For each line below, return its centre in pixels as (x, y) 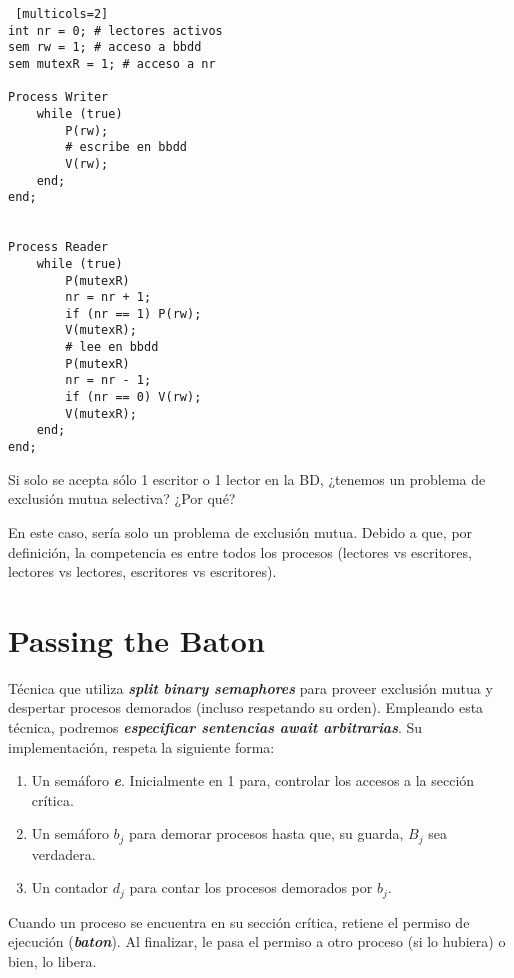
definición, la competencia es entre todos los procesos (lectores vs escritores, (240, 551)
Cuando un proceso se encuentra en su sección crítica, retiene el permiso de (239, 921)
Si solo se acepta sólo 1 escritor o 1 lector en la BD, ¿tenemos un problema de (247, 478)
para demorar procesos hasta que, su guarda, (266, 833)
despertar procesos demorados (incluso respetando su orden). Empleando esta (246, 707)
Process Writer (58, 97)
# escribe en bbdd (126, 147)
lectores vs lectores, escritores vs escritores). (142, 571)
